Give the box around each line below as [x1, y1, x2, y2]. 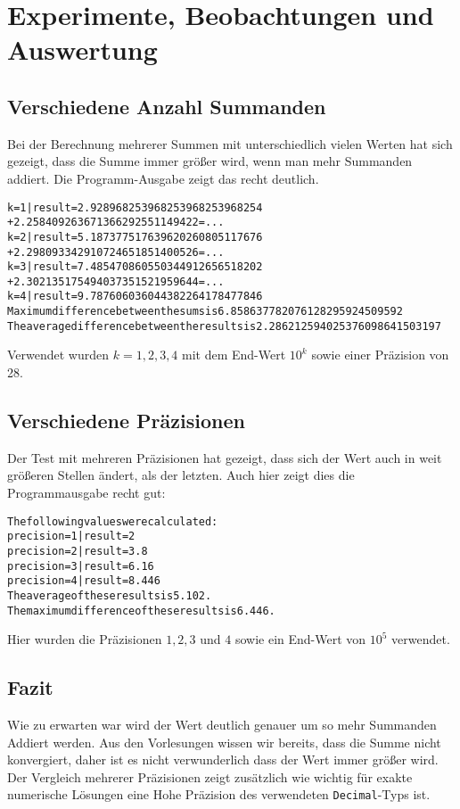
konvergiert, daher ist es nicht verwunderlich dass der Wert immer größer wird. [7, 750, 439, 769]
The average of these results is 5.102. [7, 589, 212, 602]
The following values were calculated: [7, 515, 218, 528]
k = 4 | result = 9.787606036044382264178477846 [7, 290, 263, 303]
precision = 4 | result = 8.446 [7, 574, 160, 588]
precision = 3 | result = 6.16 [7, 559, 154, 573]
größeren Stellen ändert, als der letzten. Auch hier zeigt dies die [7, 466, 355, 484]
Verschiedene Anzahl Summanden [7, 92, 326, 120]
